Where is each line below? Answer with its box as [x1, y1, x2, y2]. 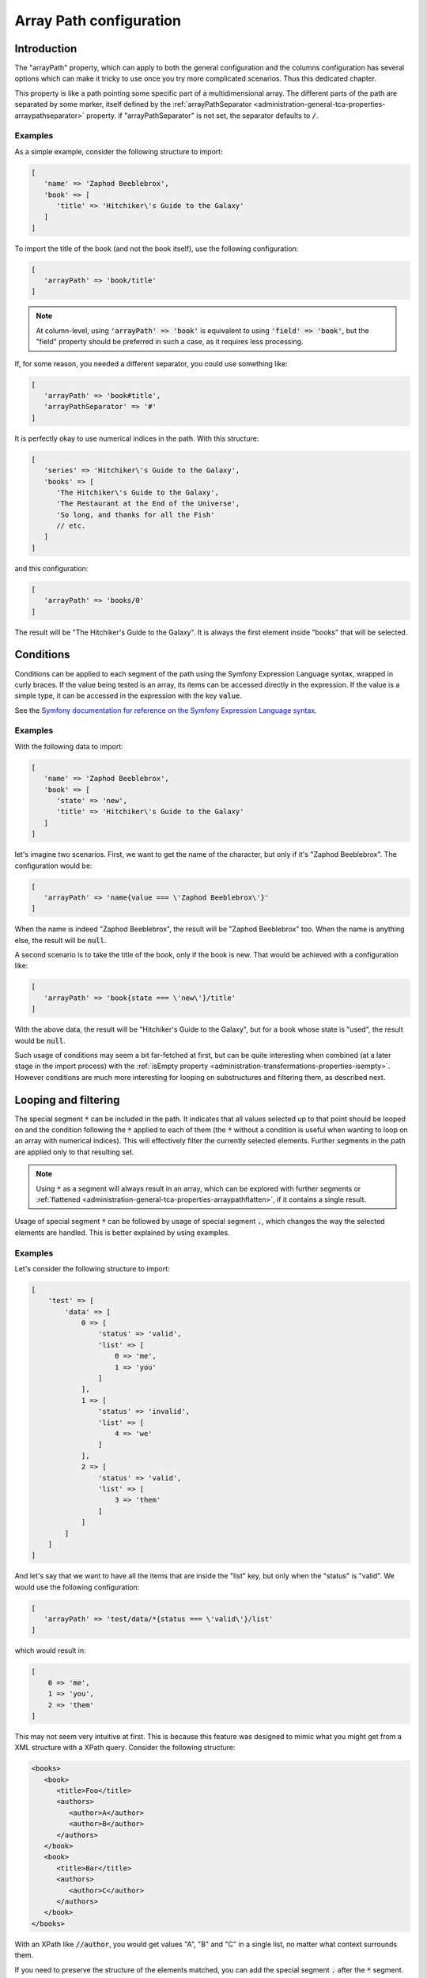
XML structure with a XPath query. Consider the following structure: [14, 1743, 236, 1753]
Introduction [14, 42, 77, 55]
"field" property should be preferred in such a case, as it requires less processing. [36, 337, 304, 347]
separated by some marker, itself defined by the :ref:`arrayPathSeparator [14, 100, 252, 109]
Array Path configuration [14, 12, 182, 29]
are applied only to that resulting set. [14, 1147, 134, 1157]
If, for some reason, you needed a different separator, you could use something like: [14, 358, 288, 368]
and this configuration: [14, 563, 89, 573]
